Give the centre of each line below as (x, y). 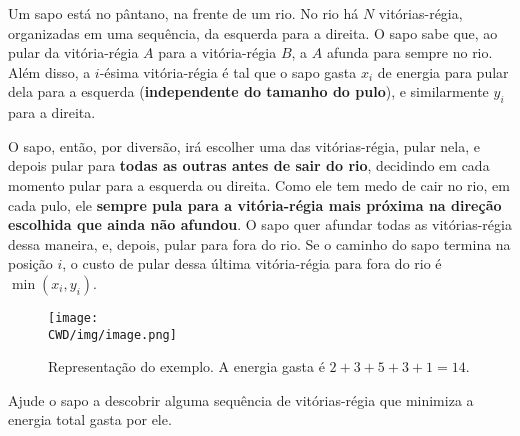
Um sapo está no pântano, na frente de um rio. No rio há (183, 13)
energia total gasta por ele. (90, 419)
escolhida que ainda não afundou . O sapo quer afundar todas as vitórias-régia (260, 224)
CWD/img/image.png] (112, 334)
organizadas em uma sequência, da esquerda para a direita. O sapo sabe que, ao (253, 32)
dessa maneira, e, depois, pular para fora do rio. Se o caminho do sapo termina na (259, 243)
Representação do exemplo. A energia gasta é (186, 366)
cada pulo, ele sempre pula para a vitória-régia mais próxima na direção (255, 204)
